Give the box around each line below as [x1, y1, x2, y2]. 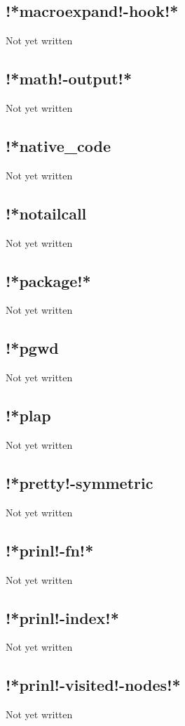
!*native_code [6, 134, 111, 156]
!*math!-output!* [6, 68, 132, 89]
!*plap [6, 405, 51, 426]
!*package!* [6, 269, 91, 291]
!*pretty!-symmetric [6, 471, 153, 493]
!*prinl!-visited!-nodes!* [6, 674, 181, 696]
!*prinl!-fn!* [6, 539, 94, 561]
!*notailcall [6, 202, 87, 224]
